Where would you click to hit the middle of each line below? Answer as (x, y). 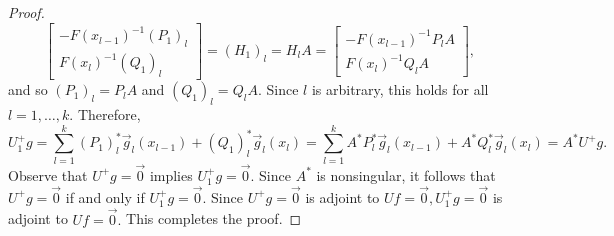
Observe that (48, 174)
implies (171, 174)
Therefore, (109, 114)
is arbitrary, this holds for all (400, 89)
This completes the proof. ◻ (214, 218)
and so (28, 89)
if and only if (105, 196)
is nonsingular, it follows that (406, 174)
